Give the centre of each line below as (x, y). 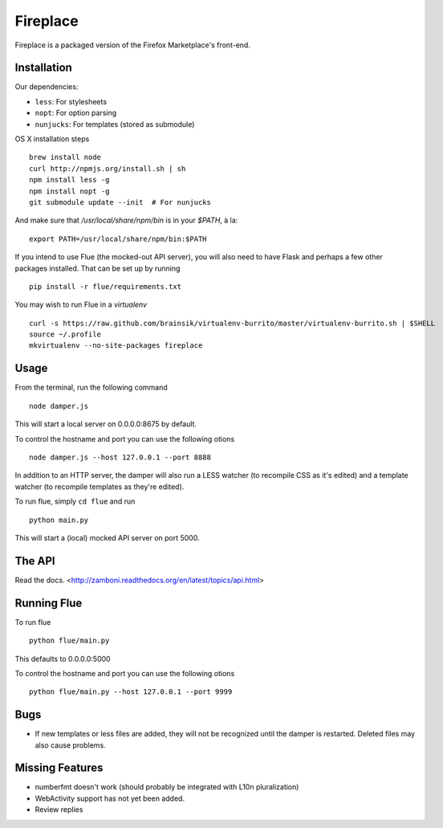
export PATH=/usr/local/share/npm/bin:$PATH (118, 239)
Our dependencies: (47, 87)
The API (35, 561)
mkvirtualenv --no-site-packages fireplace (116, 346)
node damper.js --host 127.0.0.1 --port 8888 (120, 457)
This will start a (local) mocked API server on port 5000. (107, 537)
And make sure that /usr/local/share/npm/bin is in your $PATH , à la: (126, 220)
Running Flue (49, 603)
